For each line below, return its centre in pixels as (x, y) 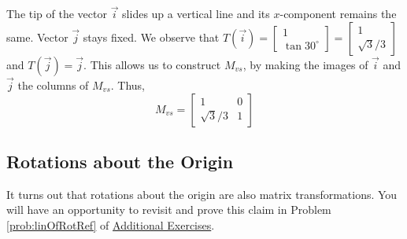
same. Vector (37, 37)
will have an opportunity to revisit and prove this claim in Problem (169, 210)
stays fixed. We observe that (151, 37)
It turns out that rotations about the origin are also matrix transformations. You (202, 194)
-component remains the (338, 14)
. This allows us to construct (152, 64)
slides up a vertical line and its (196, 14)
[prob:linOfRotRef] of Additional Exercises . (111, 225)
